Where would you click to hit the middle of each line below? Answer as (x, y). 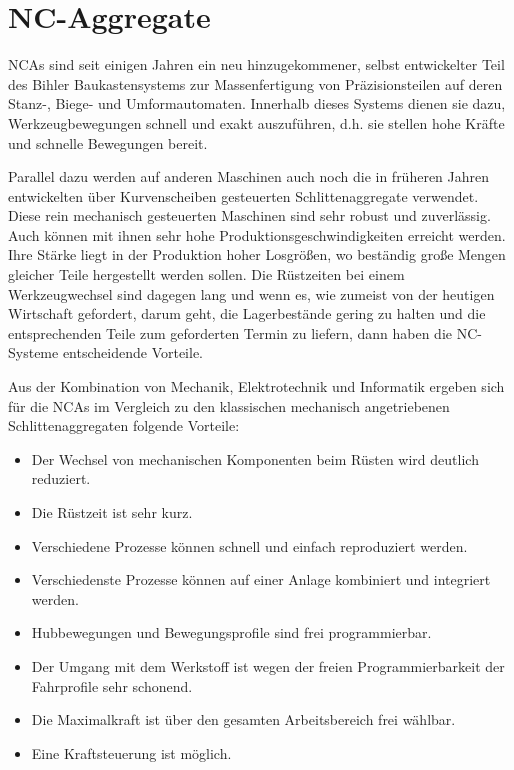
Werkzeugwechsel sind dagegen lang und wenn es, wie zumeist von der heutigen (251, 293)
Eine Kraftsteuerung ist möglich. (131, 752)
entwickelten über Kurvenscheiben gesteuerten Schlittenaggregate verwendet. (243, 195)
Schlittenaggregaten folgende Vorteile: (124, 425)
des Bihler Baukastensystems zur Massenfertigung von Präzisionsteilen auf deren (255, 83)
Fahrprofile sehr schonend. (112, 685)
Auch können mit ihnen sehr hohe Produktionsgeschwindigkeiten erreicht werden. (257, 234)
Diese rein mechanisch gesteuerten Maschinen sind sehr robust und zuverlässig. (249, 215)
